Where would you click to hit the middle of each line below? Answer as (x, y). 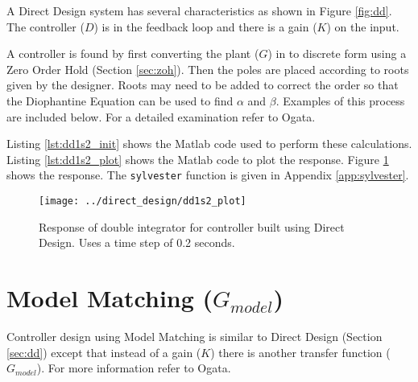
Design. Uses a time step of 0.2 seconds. (137, 242)
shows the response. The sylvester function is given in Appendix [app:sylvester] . (208, 175)
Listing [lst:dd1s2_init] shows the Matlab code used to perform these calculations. (209, 144)
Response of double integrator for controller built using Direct (192, 226)
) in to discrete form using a (337, 53)
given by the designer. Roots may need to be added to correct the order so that (203, 85)
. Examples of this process (340, 100)
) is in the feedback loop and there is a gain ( (205, 26)
